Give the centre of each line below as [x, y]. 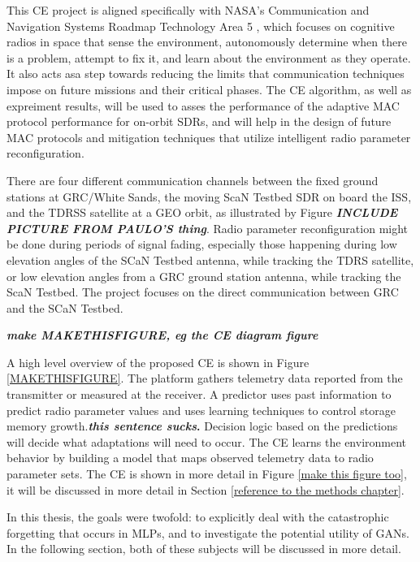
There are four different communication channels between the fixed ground [193, 180]
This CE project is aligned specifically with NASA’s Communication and [188, 10]
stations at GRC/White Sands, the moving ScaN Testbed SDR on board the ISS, [209, 196]
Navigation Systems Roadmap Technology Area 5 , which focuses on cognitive [201, 26]
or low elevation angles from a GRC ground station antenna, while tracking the [204, 276]
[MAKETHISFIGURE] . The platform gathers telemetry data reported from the [205, 378]
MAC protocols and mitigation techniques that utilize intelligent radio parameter [209, 137]
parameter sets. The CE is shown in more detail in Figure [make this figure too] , [207, 474]
